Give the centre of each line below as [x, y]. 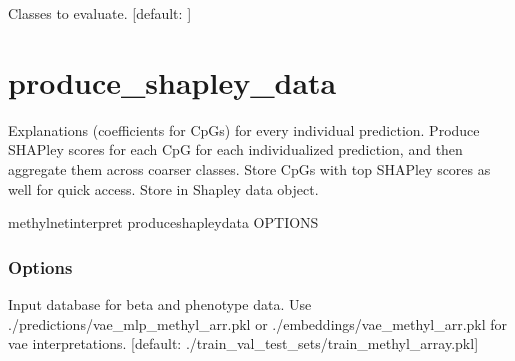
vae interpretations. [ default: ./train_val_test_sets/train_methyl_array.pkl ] [243, 343]
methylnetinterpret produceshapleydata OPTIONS [163, 222]
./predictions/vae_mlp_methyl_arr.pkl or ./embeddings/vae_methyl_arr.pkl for [258, 323]
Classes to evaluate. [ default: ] [100, 13]
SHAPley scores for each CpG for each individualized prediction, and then [235, 149]
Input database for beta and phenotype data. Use [160, 303]
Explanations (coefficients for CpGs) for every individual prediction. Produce [244, 129]
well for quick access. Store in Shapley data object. [163, 188]
